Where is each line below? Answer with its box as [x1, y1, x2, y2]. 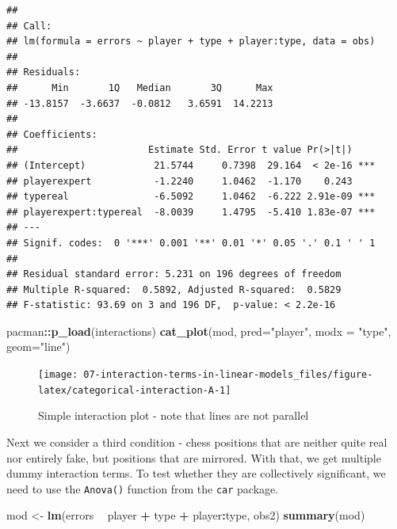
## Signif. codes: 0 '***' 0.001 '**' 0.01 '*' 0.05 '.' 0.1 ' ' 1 [6, 237, 376, 249]
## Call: [6, 20, 52, 32]
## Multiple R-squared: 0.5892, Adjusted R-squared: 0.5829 [6, 284, 342, 295]
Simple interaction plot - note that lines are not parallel [38, 407, 309, 424]
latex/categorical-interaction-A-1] [38, 384, 231, 396]
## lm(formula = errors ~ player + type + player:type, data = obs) [6, 36, 376, 48]
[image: [38, 369, 78, 381]
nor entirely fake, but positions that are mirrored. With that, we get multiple [6, 449, 381, 466]
